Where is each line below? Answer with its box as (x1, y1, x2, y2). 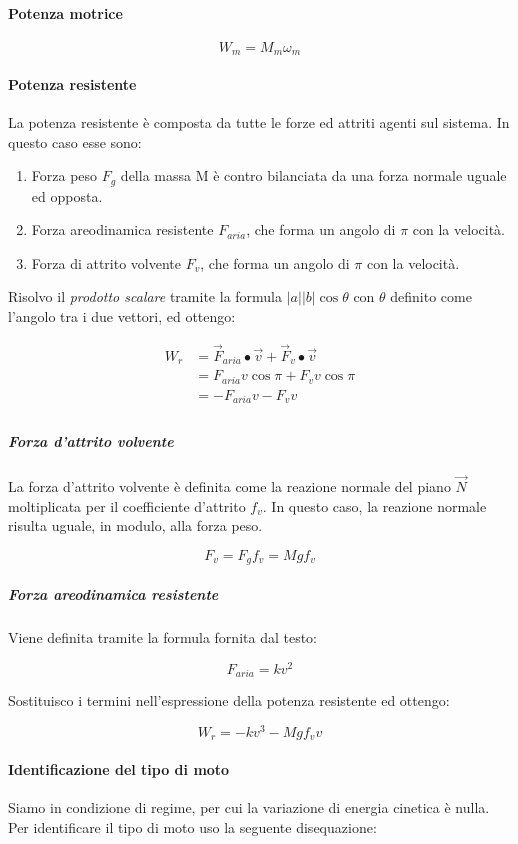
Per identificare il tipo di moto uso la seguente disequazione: (8, 816, 377, 837)
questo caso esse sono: (8, 131, 142, 152)
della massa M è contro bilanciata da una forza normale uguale (120, 165, 507, 186)
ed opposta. (31, 185, 103, 206)
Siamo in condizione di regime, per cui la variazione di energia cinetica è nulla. (8, 796, 490, 817)
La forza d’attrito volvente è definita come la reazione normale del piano (8, 476, 451, 497)
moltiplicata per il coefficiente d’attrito (8, 495, 246, 516)
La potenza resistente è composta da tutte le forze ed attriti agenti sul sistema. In (8, 112, 510, 133)
